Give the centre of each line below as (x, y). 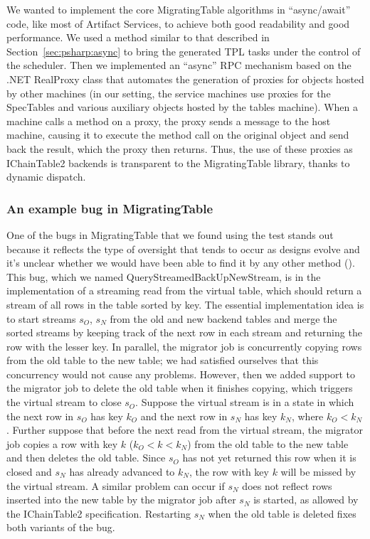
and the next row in (184, 416)
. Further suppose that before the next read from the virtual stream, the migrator (185, 430)
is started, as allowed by (306, 500)
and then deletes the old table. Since (86, 458)
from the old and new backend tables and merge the (223, 318)
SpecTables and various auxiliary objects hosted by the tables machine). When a (182, 107)
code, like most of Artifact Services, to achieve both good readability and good (178, 23)
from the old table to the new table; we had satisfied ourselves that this (163, 360)
